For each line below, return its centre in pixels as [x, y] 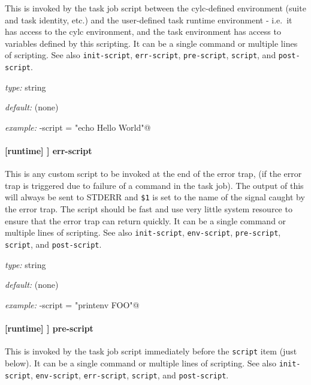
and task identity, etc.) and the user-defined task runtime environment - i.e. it [149, 19]
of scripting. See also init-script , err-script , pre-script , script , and [141, 55]
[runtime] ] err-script [49, 151]
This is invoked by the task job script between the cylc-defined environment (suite [155, 8]
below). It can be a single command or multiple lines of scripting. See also [141, 363]
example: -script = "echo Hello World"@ [78, 127]
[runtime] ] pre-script [49, 328]
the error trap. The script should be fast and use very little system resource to [149, 209]
